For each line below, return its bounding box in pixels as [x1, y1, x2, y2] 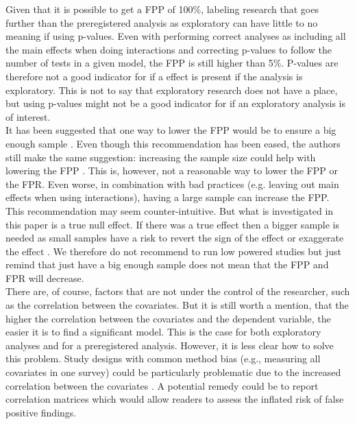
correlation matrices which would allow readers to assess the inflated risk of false [5, 392, 344, 406]
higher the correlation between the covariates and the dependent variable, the [5, 311, 331, 325]
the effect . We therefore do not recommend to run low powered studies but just [5, 244, 342, 258]
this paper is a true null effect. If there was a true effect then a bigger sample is [5, 217, 340, 231]
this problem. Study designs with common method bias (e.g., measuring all [5, 351, 321, 366]
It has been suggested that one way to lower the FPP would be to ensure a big [5, 123, 336, 137]
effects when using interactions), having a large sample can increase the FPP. [5, 190, 330, 204]
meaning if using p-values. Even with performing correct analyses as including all [5, 29, 346, 43]
